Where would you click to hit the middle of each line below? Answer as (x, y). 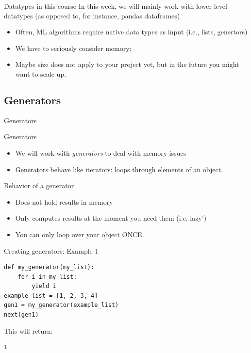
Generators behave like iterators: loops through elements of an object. (119, 169)
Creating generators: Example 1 (51, 250)
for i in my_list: (47, 277)
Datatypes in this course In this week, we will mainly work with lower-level (116, 6)
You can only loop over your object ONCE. (80, 234)
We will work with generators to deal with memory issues (101, 152)
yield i (44, 286)
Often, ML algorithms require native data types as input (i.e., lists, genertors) (131, 32)
